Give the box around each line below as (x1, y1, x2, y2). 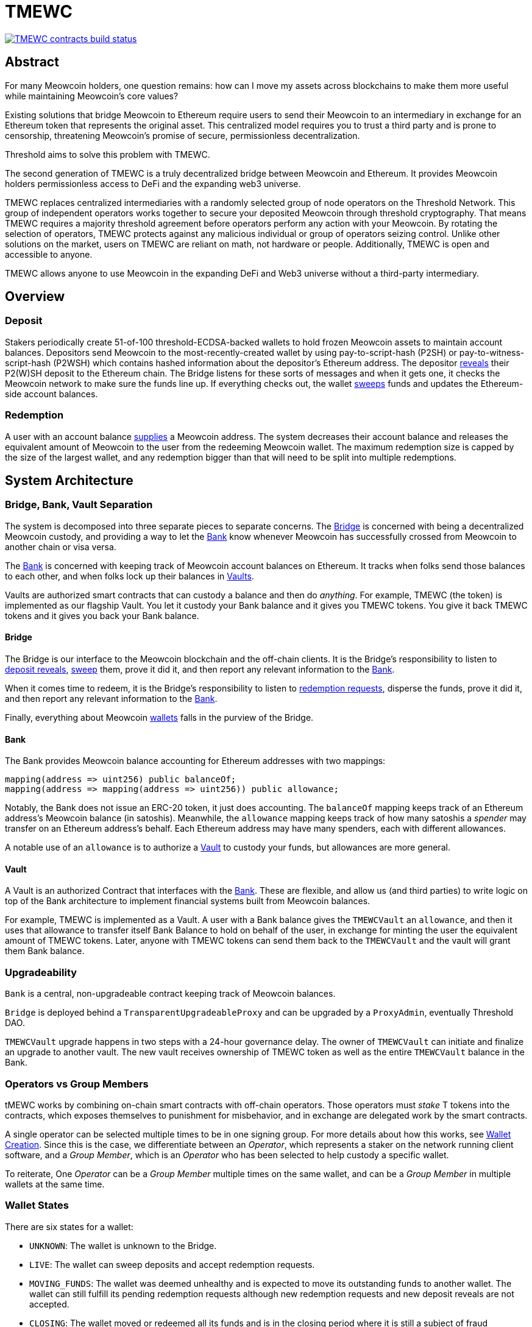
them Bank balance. (5, 946, 85, 957)
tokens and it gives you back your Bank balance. (5, 610, 199, 621)
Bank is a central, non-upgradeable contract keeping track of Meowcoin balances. (5, 988, 336, 999)
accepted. (29, 1298, 69, 1309)
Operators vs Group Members (5, 1077, 149, 1090)
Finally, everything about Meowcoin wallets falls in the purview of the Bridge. (5, 712, 314, 723)
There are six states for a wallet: (5, 1221, 133, 1232)
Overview (5, 289, 65, 305)
